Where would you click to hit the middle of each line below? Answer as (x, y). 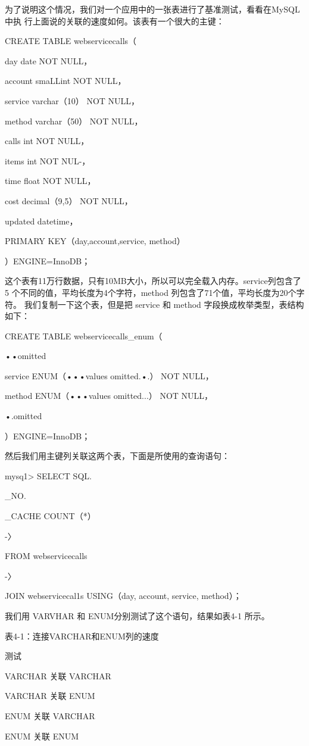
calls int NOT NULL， (47, 141)
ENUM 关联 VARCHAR (50, 715)
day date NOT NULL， (49, 60)
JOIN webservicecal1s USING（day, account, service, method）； (123, 596)
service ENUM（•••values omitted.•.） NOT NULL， (109, 375)
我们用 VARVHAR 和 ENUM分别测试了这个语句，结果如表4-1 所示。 (137, 616)
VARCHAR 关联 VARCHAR (58, 675)
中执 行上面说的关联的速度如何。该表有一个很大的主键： (115, 21)
